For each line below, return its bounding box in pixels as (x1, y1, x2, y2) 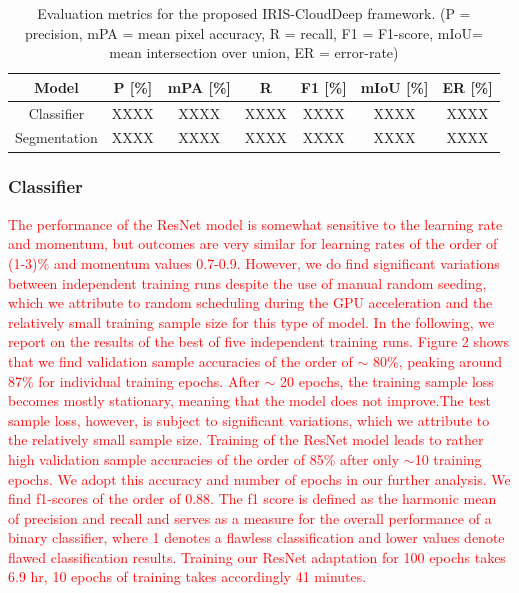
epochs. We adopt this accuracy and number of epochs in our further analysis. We (8, 468, 511, 489)
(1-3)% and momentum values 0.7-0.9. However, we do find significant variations (8, 252, 500, 273)
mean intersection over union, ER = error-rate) (109, 42, 399, 63)
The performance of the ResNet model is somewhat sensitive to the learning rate (8, 213, 503, 234)
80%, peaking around (372, 350, 503, 371)
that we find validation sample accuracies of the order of (8, 350, 353, 371)
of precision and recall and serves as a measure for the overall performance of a (8, 507, 492, 528)
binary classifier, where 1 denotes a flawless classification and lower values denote (8, 527, 505, 548)
